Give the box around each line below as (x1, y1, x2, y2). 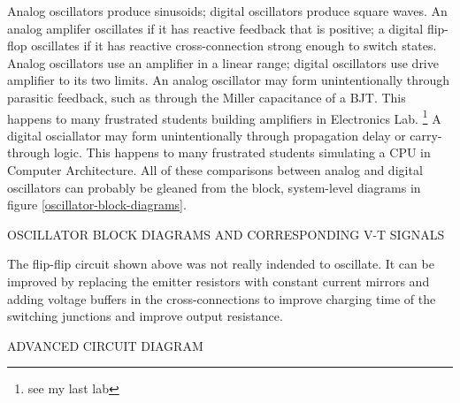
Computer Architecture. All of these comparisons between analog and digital (7, 161, 423, 179)
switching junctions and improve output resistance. (7, 307, 283, 325)
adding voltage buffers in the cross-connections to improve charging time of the (7, 289, 436, 308)
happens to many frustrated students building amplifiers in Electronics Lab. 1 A (7, 106, 441, 127)
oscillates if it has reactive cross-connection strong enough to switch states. (31, 36, 437, 55)
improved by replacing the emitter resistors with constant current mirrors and (7, 271, 430, 290)
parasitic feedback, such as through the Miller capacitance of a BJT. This (7, 87, 406, 106)
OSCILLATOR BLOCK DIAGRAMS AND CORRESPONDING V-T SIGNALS (7, 224, 445, 243)
